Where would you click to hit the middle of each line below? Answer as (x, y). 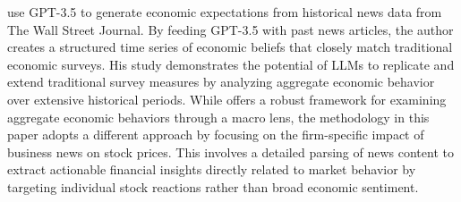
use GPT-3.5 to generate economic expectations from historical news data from (225, 12)
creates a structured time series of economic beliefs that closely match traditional (230, 47)
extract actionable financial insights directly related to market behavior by (212, 169)
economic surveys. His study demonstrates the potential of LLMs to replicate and (231, 64)
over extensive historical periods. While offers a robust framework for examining (227, 99)
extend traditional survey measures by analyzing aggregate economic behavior (221, 82)
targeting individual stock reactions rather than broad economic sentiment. (213, 186)
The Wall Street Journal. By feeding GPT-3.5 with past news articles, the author (230, 29)
